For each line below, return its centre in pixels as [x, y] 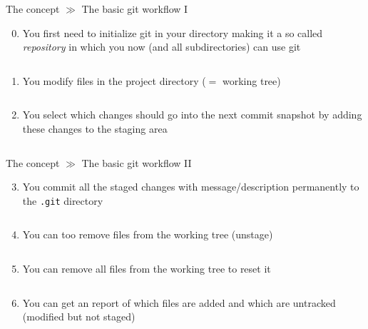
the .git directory [63, 200]
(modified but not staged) [79, 317]
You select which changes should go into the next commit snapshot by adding [192, 115]
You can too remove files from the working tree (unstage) [148, 234]
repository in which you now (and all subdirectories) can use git [162, 47]
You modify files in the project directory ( [114, 80]
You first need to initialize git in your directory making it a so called [173, 32]
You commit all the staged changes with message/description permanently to [191, 187]
